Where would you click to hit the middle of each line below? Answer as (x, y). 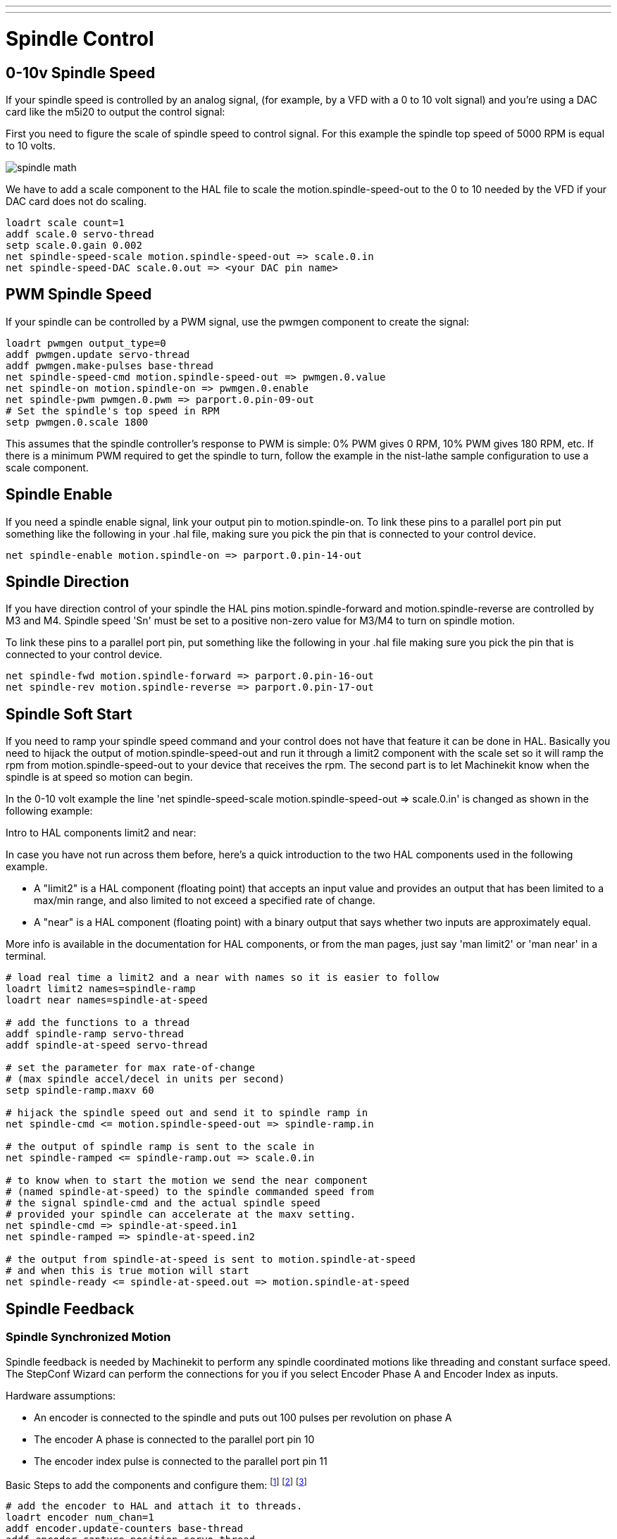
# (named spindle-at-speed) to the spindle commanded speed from (190, 1192)
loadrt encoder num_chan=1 (80, 1518)
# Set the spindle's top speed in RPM (113, 410)
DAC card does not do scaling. (76, 201)
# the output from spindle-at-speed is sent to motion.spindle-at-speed (211, 1260)
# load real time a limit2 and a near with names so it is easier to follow (223, 978)
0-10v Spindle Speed (81, 73)
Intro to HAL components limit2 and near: (101, 833)
